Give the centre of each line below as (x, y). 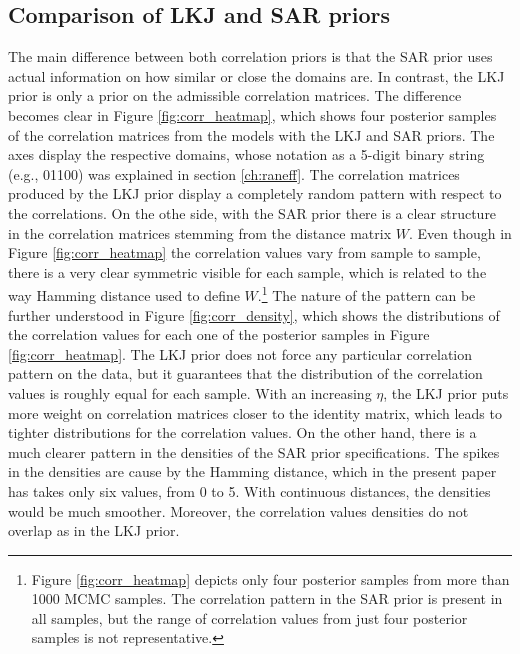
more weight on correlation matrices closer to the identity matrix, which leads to (255, 412)
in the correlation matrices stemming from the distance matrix (200, 232)
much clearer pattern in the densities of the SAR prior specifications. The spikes (254, 451)
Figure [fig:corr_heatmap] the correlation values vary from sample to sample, (244, 252)
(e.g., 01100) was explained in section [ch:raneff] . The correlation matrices (234, 173)
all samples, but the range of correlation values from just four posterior (249, 617)
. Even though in (460, 232)
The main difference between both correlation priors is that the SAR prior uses (250, 56)
